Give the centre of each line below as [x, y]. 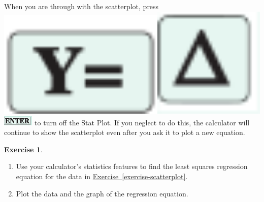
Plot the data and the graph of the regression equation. [102, 193]
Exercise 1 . [23, 149]
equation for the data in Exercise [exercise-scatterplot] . [102, 176]
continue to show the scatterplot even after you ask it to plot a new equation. [125, 132]
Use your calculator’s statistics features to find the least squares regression [132, 166]
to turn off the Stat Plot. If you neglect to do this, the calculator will [142, 122]
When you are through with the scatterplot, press [81, 6]
